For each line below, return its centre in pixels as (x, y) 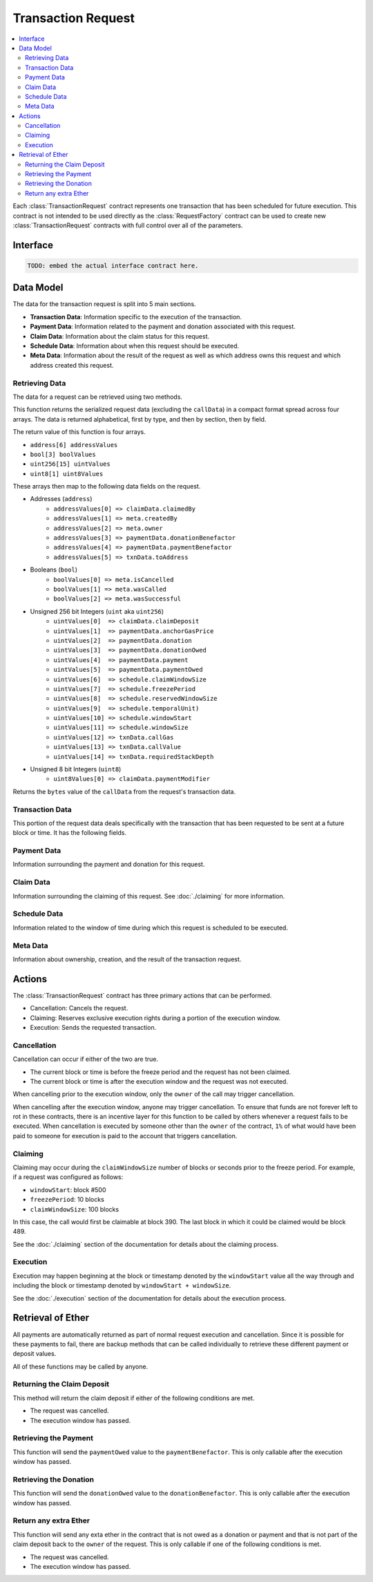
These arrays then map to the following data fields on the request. (107, 487)
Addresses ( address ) (61, 499)
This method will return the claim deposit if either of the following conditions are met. (134, 1398)
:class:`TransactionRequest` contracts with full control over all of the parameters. (128, 225)
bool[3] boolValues (63, 454)
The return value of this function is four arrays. (79, 432)
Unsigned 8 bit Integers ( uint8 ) (76, 769)
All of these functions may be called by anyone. (80, 1366)
